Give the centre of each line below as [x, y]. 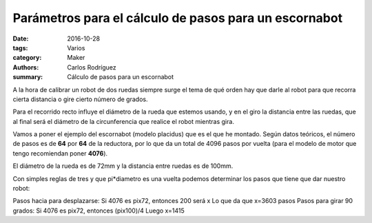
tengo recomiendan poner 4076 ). [60, 153]
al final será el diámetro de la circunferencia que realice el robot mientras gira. [123, 121]
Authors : [26, 67]
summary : [28, 77]
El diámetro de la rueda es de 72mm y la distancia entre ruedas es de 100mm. [123, 166]
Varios [76, 47]
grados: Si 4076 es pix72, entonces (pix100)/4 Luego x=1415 [99, 211]
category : [27, 58]
